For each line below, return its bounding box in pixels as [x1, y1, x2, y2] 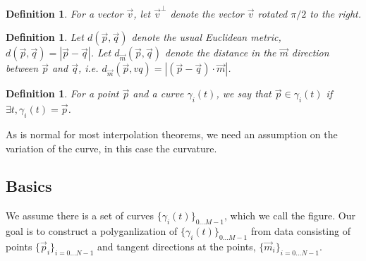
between [6, 61, 39, 75]
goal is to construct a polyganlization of [6, 224, 178, 238]
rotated [257, 6, 288, 20]
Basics [6, 175, 52, 197]
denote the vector [170, 6, 244, 20]
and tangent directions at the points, [97, 238, 256, 253]
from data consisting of [250, 224, 350, 238]
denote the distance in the [165, 45, 276, 60]
